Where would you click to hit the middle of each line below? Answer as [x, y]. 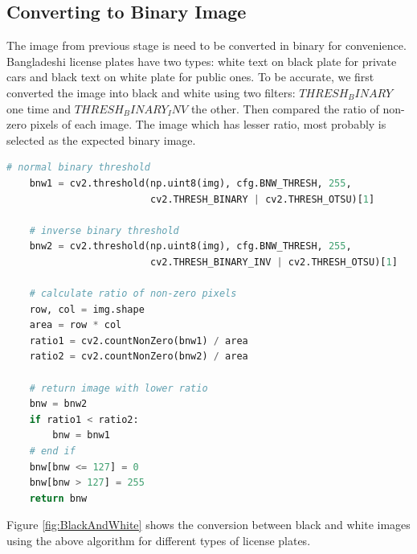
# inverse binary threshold [104, 230]
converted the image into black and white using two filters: [151, 92]
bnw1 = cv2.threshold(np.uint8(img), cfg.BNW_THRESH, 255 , [190, 183]
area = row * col [76, 325]
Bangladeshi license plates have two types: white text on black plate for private [202, 61]
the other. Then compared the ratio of [285, 108]
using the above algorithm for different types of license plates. [159, 541]
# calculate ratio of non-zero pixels [133, 294]
